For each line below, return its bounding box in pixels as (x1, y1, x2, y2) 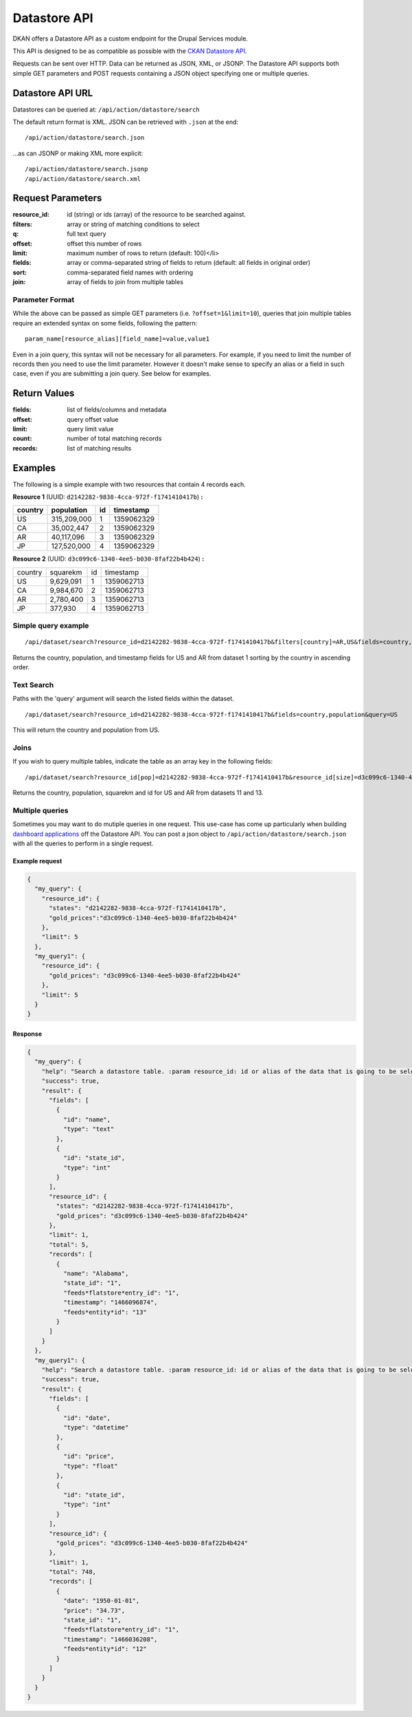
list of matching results (67, 444, 132, 452)
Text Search (12, 680, 54, 689)
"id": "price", (62, 1452, 115, 1460)
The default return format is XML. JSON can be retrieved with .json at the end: (12, 118, 239, 127)
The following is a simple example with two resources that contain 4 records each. (12, 480, 247, 488)
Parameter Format (12, 294, 75, 304)
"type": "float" (62, 1462, 118, 1470)
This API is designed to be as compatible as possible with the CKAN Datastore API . (12, 47, 247, 55)
